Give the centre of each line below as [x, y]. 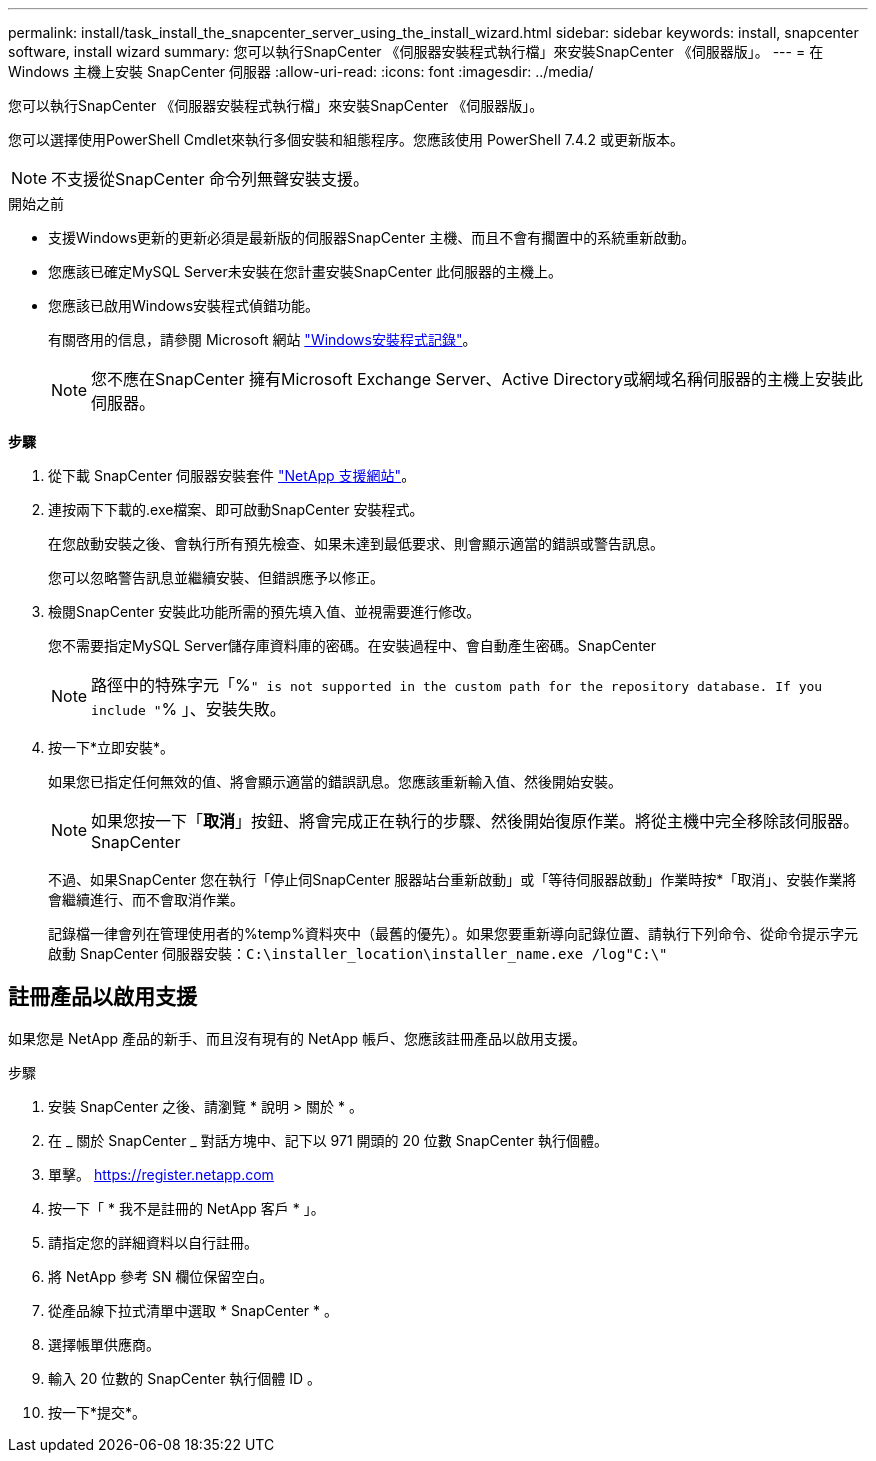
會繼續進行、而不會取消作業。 [146, 899]
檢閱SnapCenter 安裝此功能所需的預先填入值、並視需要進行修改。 [264, 611]
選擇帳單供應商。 [104, 1344]
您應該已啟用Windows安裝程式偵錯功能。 [184, 305]
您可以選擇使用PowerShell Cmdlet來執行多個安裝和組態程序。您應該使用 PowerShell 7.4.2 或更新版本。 [346, 139]
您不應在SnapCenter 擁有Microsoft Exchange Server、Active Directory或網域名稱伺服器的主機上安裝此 [477, 379]
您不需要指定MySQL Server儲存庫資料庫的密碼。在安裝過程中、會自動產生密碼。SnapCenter [352, 645]
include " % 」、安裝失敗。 [188, 709]
